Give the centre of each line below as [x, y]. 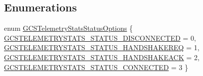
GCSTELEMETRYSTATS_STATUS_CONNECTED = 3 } [96, 67]
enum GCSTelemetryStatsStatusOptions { [69, 28]
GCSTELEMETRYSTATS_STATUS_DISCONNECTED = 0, [100, 38]
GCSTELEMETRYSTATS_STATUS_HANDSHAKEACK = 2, [102, 57]
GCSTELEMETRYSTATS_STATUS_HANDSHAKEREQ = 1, [102, 47]
